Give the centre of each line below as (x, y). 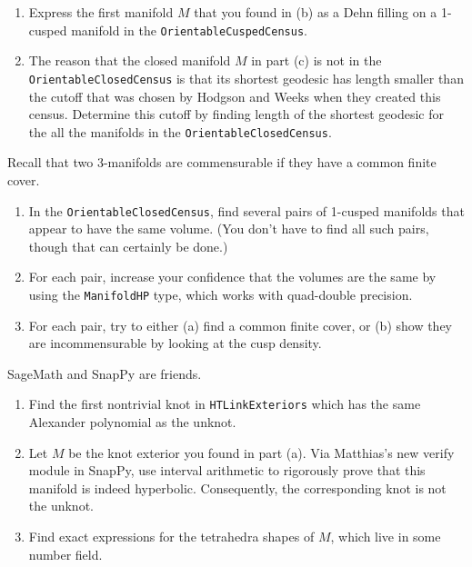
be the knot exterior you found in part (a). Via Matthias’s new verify (261, 452)
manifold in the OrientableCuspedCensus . (189, 30)
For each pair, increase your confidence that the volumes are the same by (232, 277)
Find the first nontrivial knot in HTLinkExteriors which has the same (225, 404)
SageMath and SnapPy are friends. (105, 373)
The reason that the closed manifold (130, 60)
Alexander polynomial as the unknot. (132, 422)
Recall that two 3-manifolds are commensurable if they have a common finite (222, 162)
